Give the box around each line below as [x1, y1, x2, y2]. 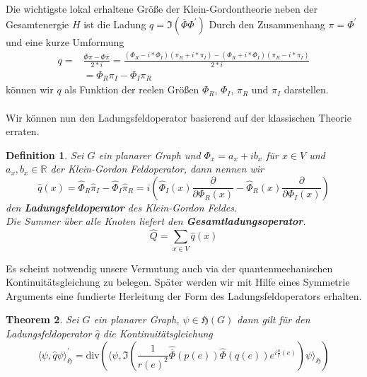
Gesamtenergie [6, 16, 69, 31]
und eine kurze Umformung [6, 34, 124, 49]
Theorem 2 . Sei [6, 312, 79, 327]
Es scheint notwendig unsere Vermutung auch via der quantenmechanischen [6, 260, 333, 275]
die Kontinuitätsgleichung [103, 326, 213, 340]
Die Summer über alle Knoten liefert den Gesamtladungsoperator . [6, 214, 306, 228]
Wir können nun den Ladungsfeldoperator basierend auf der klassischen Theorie [6, 110, 351, 124]
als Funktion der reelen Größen [64, 82, 199, 97]
